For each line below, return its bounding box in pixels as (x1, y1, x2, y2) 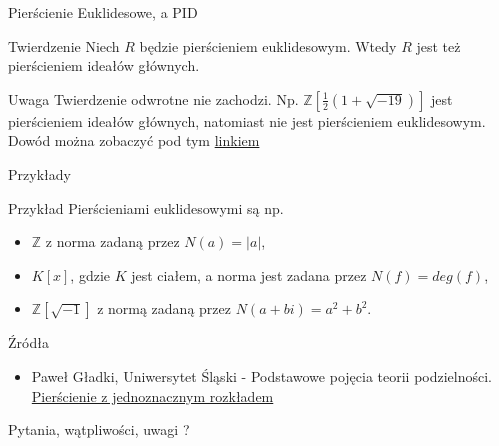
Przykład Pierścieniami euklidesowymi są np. (8, 197, 284, 218)
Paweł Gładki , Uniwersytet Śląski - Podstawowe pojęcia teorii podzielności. (31, 365, 493, 386)
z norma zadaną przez (45, 231, 180, 252)
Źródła (8, 332, 49, 353)
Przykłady (8, 163, 71, 184)
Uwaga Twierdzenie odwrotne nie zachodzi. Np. (8, 88, 299, 109)
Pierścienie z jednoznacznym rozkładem (31, 385, 274, 406)
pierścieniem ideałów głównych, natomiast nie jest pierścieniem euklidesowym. (8, 110, 486, 131)
